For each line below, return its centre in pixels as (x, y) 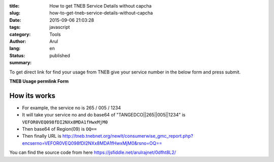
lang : (15, 49)
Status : (17, 55)
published (60, 55)
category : (20, 34)
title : (14, 6)
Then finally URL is (42, 136)
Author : (18, 41)
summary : (21, 63)
